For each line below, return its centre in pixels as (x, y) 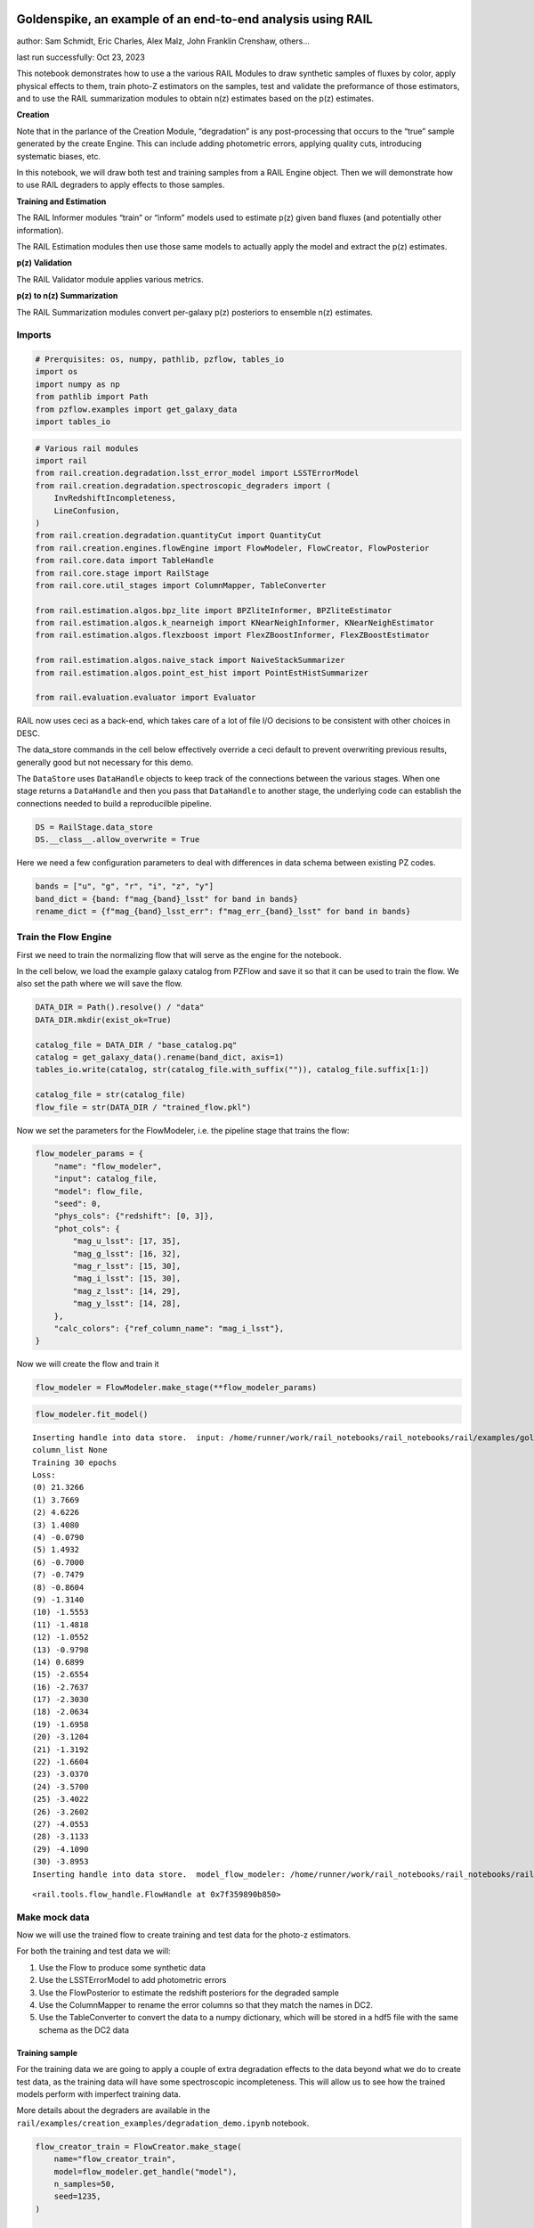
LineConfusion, (87, 511)
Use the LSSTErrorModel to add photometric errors (133, 1980)
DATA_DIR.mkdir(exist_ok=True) (104, 1020)
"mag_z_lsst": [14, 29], (127, 1291)
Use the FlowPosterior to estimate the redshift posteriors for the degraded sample (189, 1993)
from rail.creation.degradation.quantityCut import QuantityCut (178, 536)
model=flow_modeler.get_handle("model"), (146, 2171)
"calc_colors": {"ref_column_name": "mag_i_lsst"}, (169, 1328)
